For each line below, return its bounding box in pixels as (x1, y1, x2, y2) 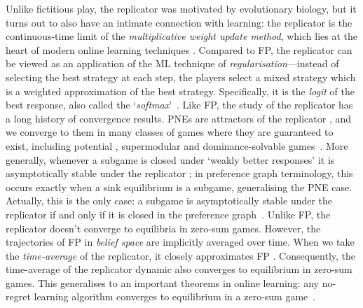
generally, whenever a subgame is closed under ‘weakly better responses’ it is (6, 152, 335, 167)
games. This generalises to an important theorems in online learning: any (6, 275, 319, 290)
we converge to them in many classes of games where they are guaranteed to (6, 125, 334, 139)
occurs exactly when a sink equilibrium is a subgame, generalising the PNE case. (6, 179, 352, 194)
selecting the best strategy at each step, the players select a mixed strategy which (6, 69, 356, 84)
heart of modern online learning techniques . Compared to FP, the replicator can (6, 42, 352, 57)
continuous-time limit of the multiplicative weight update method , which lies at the (6, 29, 358, 43)
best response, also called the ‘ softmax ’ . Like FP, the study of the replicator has (6, 97, 353, 112)
